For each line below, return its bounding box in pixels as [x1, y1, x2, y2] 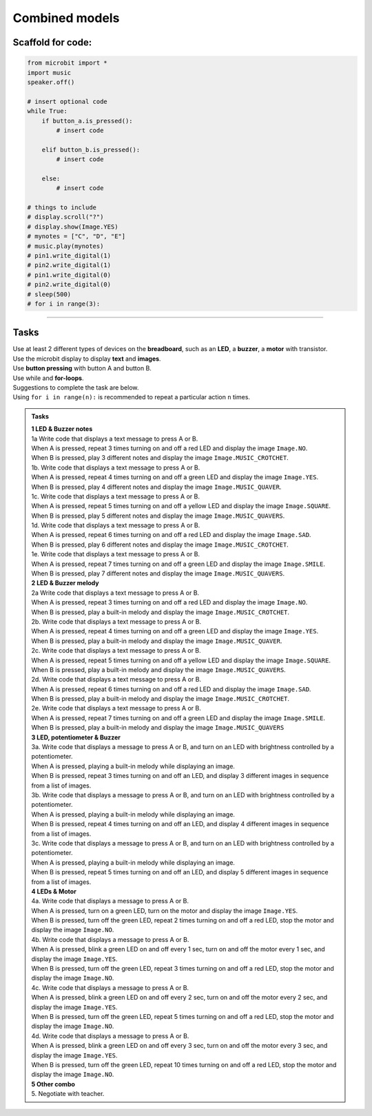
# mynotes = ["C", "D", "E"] [27, 233, 126, 240]
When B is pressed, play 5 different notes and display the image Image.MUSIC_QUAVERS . [31, 512, 285, 520]
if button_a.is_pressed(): [41, 117, 134, 125]
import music [27, 69, 72, 76]
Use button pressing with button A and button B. [12, 364, 152, 372]
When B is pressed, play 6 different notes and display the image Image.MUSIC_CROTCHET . [31, 540, 289, 549]
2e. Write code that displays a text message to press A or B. [31, 704, 201, 713]
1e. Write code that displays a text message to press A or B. [31, 550, 200, 558]
